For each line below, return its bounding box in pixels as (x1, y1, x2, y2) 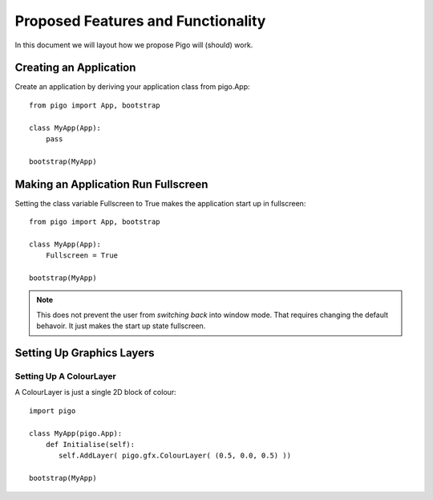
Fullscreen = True (45, 251, 119, 260)
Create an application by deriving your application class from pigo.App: (14, 82, 250, 91)
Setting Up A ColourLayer (14, 371, 116, 381)
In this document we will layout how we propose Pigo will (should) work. (14, 40, 253, 50)
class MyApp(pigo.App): (29, 429, 123, 437)
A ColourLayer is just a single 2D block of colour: (14, 388, 176, 397)
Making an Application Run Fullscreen (14, 177, 208, 191)
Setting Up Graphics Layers (14, 346, 156, 360)
